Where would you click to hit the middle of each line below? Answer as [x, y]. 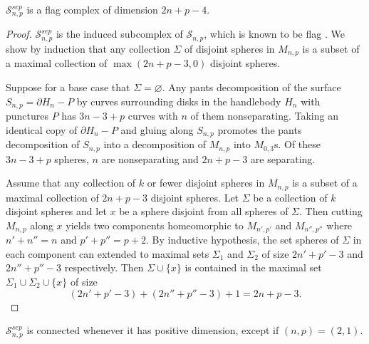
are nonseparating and [150, 158]
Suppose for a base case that [68, 87]
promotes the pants [260, 129]
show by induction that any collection [88, 48]
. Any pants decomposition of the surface [251, 87]
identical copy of [42, 129]
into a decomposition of [155, 144]
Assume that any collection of [71, 183]
